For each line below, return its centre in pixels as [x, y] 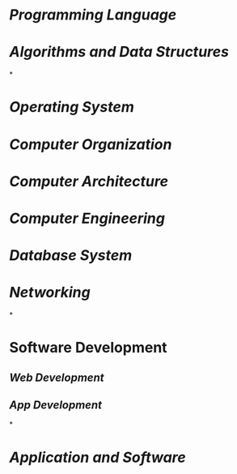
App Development [56, 405]
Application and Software [98, 457]
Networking [50, 293]
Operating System [72, 107]
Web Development [57, 377]
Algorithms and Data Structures [119, 52]
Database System [71, 256]
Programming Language [93, 15]
